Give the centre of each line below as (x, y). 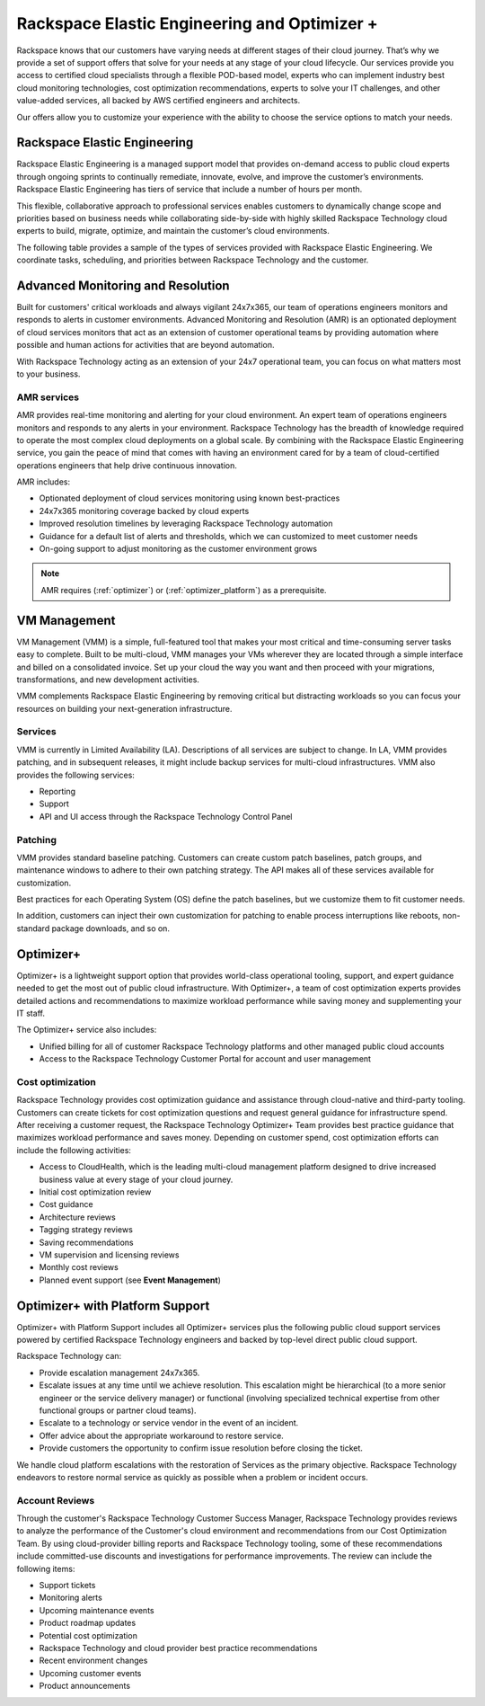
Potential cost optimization (88, 1635)
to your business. (48, 374)
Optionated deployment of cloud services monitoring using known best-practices (190, 498)
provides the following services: (75, 775)
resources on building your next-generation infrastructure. (124, 708)
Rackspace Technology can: (69, 1356)
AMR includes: (44, 482)
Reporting (57, 791)
